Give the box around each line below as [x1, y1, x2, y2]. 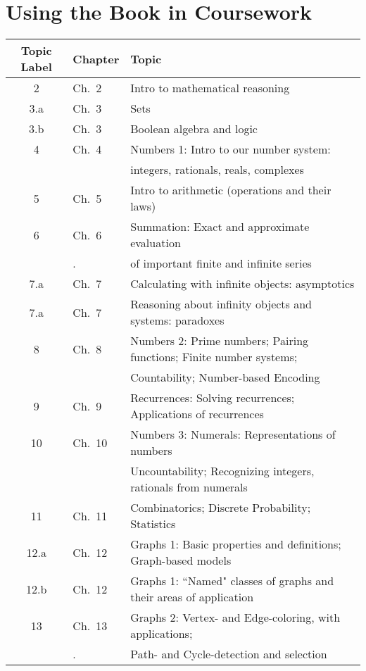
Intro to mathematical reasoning [130, 80, 290, 96]
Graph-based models [130, 552, 232, 569]
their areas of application [130, 589, 254, 606]
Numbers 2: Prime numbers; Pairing [130, 332, 309, 349]
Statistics [130, 515, 176, 532]
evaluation [130, 234, 181, 251]
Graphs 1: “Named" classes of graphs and [130, 572, 334, 589]
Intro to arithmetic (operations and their [130, 182, 332, 199]
